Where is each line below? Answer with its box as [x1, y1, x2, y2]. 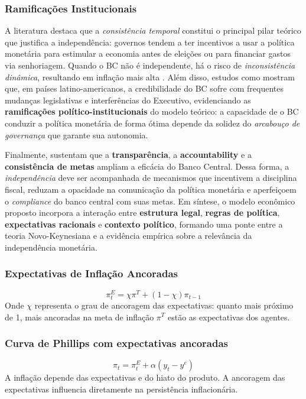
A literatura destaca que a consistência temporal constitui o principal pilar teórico [5, 24, 301, 37]
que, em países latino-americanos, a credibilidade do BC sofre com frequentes [5, 82, 284, 95]
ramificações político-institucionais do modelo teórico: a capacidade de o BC [5, 105, 299, 118]
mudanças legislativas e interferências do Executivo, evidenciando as [5, 93, 251, 106]
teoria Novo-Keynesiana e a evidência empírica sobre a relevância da [5, 229, 252, 242]
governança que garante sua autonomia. [5, 128, 148, 141]
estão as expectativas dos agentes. [168, 310, 290, 323]
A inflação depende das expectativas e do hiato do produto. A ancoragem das [5, 371, 285, 384]
